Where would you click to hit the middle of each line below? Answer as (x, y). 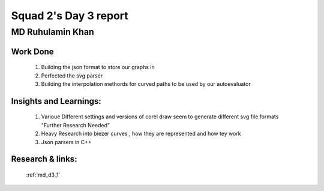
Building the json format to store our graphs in (98, 67)
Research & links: (44, 159)
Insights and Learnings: (56, 101)
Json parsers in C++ (67, 142)
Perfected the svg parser (72, 76)
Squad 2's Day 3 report (70, 16)
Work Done (32, 51)
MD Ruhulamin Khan (52, 32)
